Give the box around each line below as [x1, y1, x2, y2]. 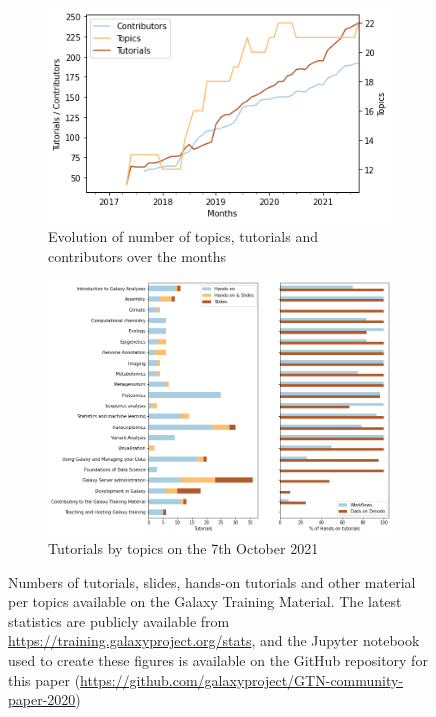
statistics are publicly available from [8, 610, 230, 631]
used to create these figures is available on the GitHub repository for [8, 649, 428, 670]
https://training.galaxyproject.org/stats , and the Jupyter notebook [8, 630, 420, 651]
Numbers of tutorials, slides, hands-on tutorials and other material [8, 571, 416, 592]
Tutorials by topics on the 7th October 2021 [48, 537, 319, 558]
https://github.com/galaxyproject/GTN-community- [80, 669, 404, 690]
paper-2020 [8, 689, 76, 710]
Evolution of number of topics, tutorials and [48, 226, 318, 247]
